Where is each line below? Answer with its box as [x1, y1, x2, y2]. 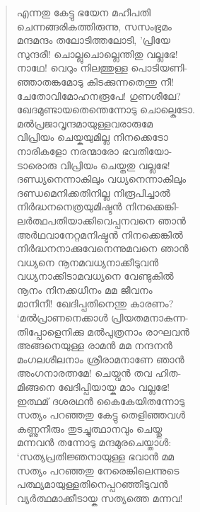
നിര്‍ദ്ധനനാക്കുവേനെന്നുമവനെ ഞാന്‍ [16, 241, 189, 256]
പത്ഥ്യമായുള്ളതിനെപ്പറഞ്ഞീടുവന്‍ [16, 477, 168, 491]
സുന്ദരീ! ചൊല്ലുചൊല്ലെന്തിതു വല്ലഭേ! [16, 46, 178, 61]
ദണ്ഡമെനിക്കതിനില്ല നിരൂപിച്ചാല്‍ [16, 185, 170, 200]
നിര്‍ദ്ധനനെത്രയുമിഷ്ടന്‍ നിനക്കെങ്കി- [16, 199, 180, 214]
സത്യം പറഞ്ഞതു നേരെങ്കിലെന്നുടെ [16, 462, 180, 477]
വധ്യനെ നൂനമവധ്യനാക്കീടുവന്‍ [16, 254, 159, 269]
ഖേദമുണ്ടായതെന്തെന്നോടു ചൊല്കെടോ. [16, 102, 195, 117]
